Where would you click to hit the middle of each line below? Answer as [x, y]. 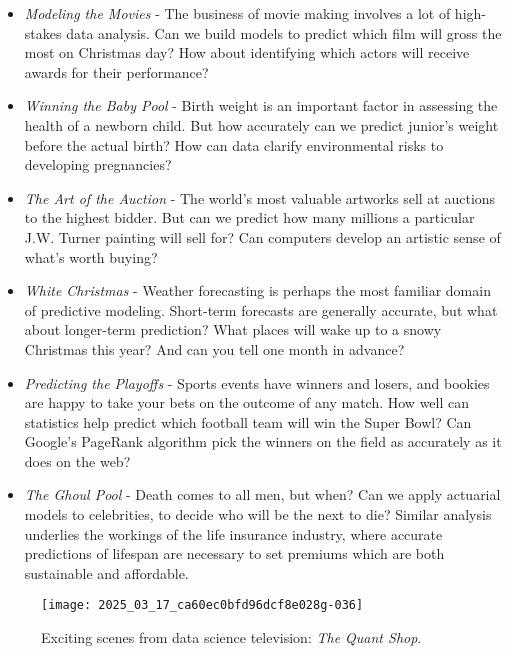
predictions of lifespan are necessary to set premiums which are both [234, 553]
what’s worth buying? [91, 256]
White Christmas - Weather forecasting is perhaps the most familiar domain [257, 290]
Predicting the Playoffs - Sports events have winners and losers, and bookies [257, 382]
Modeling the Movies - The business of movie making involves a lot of [237, 13]
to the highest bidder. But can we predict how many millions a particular [249, 217]
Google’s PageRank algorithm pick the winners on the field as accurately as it [263, 441]
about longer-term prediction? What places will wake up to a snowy [233, 329]
